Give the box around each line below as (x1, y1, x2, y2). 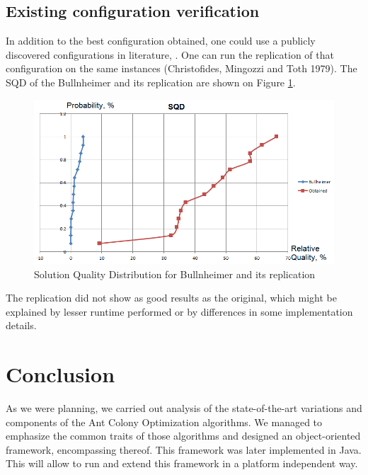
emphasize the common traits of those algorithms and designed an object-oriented (6, 428, 361, 443)
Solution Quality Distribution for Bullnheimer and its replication (34, 266, 316, 281)
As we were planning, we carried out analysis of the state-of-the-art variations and (6, 401, 362, 416)
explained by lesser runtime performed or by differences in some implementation (6, 304, 353, 319)
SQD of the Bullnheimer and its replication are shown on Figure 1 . (6, 74, 296, 89)
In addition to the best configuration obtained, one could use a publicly (6, 33, 316, 48)
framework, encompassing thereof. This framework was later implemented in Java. (6, 442, 362, 457)
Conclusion (6, 360, 115, 389)
